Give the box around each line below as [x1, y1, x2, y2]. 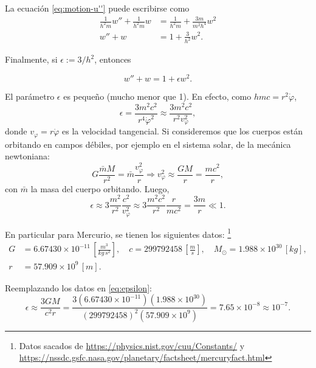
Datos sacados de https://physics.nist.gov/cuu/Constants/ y [19, 339, 245, 352]
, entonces [94, 53, 131, 66]
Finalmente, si [5, 53, 58, 66]
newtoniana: [5, 150, 50, 162]
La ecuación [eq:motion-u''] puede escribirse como [5, 2, 190, 14]
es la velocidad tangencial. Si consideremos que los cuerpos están [62, 125, 303, 137]
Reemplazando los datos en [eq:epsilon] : [5, 281, 152, 294]
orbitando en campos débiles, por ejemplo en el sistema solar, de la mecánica [5, 137, 291, 150]
